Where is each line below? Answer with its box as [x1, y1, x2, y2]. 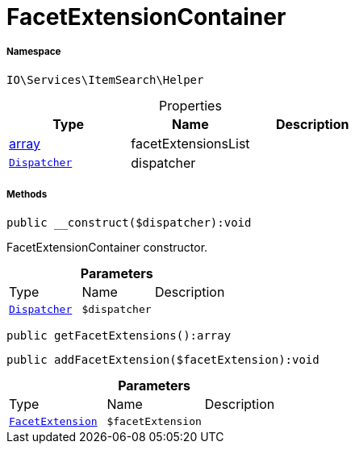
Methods [6, 189, 48, 201]
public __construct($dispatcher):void [6, 215, 252, 229]
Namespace [6, 46, 61, 58]
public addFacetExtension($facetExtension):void [6, 352, 319, 366]
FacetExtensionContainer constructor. [6, 240, 208, 254]
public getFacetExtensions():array [6, 328, 232, 342]
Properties [159, 97, 222, 114]
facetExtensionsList [131, 135, 250, 152]
